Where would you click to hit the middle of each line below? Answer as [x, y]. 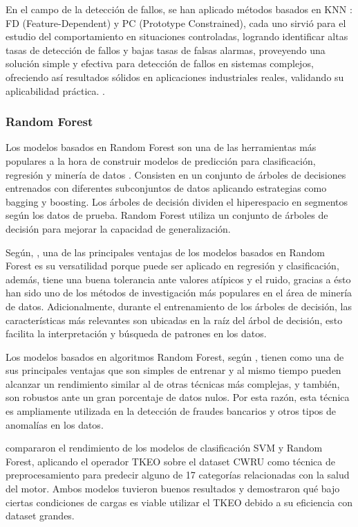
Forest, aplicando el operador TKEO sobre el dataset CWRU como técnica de [170, 461]
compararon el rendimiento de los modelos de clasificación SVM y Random [164, 448]
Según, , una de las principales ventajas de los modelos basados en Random [165, 252]
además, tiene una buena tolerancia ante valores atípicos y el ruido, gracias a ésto [178, 279]
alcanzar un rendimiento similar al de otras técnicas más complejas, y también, [173, 383]
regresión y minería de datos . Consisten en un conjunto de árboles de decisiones [176, 174]
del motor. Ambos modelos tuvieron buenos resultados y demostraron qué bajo [173, 489]
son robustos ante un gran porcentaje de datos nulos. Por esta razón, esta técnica [178, 397]
